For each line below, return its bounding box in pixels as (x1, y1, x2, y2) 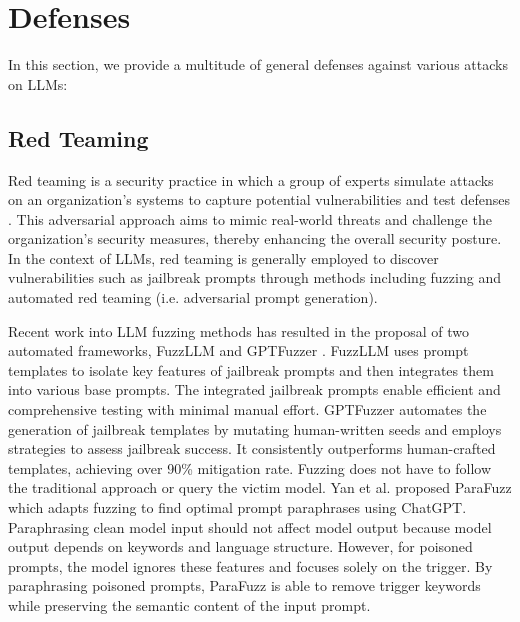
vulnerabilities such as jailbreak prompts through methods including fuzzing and (8, 267, 501, 288)
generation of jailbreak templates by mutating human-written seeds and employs (8, 418, 502, 439)
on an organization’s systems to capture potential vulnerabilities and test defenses (8, 189, 511, 210)
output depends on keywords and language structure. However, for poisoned (8, 536, 473, 557)
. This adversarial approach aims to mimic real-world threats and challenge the (8, 208, 492, 229)
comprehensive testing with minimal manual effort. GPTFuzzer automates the (8, 399, 487, 420)
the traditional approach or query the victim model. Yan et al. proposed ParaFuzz (8, 477, 512, 498)
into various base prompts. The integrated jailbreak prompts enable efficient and (8, 379, 501, 400)
